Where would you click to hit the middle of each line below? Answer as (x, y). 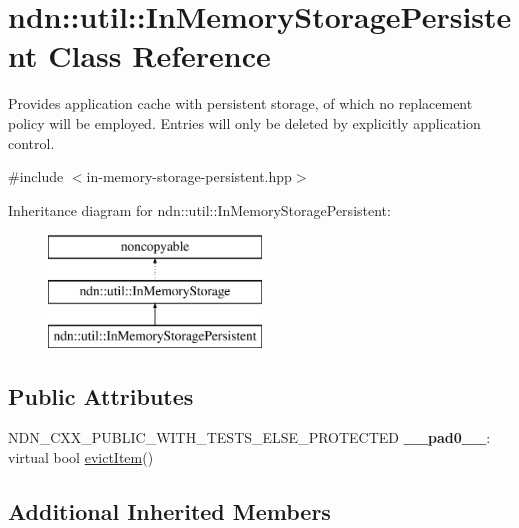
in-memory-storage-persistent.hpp (189, 176)
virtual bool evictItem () (81, 457)
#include (36, 176)
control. (31, 142)
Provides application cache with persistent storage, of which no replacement (240, 103)
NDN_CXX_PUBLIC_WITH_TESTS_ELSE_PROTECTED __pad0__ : (249, 437)
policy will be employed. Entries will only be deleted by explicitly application (244, 122)
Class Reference (159, 55)
